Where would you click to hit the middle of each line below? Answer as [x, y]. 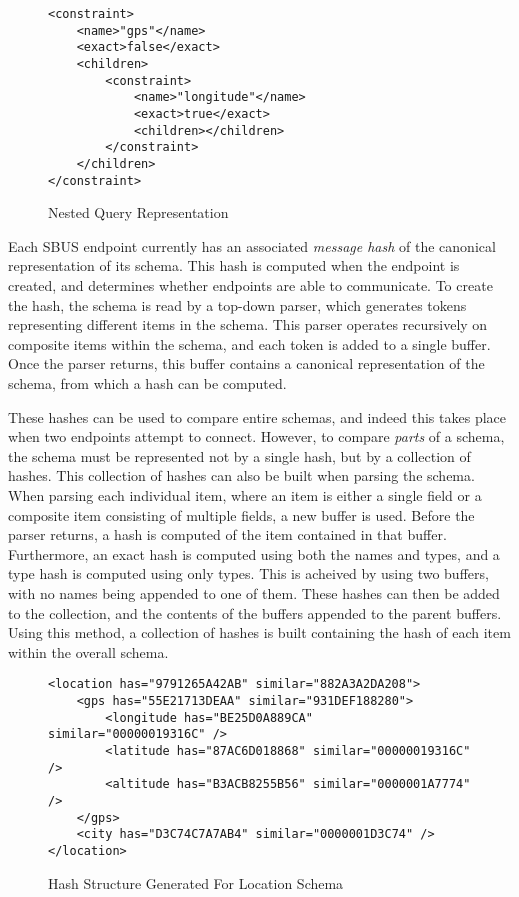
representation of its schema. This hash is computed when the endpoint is [234, 265]
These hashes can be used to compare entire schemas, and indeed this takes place [257, 416]
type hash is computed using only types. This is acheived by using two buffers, [248, 573]
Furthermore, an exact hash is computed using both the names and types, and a [254, 553]
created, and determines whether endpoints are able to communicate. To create [250, 285]
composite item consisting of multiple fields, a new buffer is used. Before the [241, 514]
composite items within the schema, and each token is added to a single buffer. [249, 343]
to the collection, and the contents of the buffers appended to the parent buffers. [255, 612]
